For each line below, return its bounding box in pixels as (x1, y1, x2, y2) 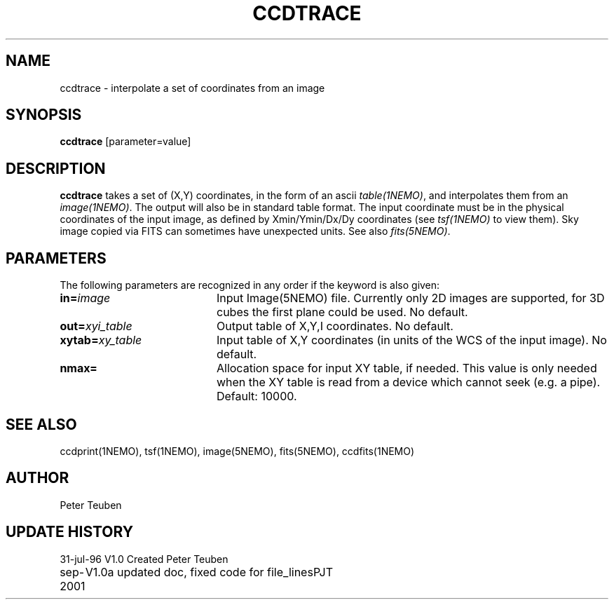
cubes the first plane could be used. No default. (216, 305, 468, 320)
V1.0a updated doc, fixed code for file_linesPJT (85, 564, 334, 579)
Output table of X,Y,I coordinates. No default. (216, 319, 453, 334)
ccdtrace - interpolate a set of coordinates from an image (60, 81, 325, 94)
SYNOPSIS (6, 106, 82, 124)
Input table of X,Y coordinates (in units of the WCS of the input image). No (216, 333, 607, 348)
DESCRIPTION (6, 159, 106, 177)
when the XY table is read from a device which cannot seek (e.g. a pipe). (216, 375, 601, 390)
